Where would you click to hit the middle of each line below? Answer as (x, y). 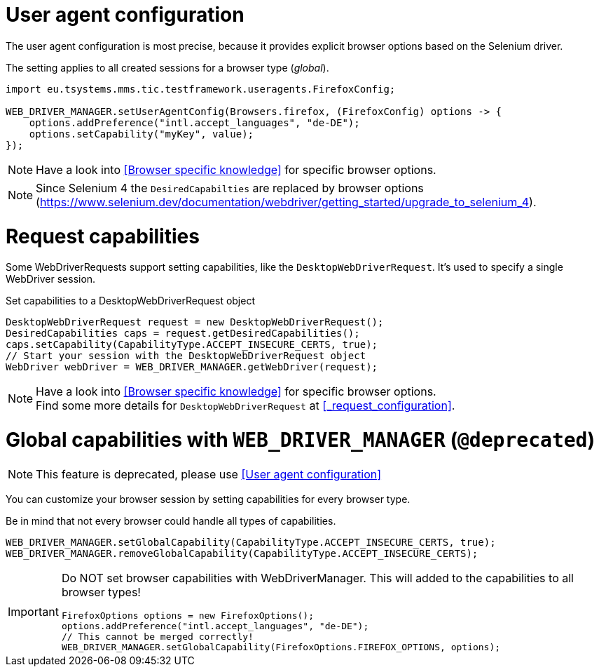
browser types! (101, 592)
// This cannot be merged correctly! (157, 636)
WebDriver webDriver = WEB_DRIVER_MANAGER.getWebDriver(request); (192, 367)
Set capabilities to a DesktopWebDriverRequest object (130, 301)
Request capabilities (103, 236)
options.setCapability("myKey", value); (142, 134)
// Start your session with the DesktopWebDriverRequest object (186, 356)
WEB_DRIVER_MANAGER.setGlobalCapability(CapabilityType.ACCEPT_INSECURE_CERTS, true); (251, 542)
